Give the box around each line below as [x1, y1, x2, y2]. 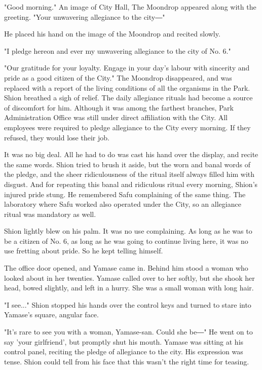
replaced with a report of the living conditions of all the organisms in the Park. [4, 82, 250, 93]
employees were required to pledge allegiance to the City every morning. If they [4, 122, 251, 132]
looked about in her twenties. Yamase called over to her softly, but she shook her [4, 272, 255, 283]
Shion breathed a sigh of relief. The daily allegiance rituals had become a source [4, 92, 253, 103]
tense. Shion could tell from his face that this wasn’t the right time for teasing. [4, 356, 249, 366]
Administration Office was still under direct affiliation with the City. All [4, 112, 228, 123]
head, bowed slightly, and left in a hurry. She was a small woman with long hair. [4, 282, 254, 293]
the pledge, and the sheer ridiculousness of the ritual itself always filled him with [4, 169, 255, 179]
